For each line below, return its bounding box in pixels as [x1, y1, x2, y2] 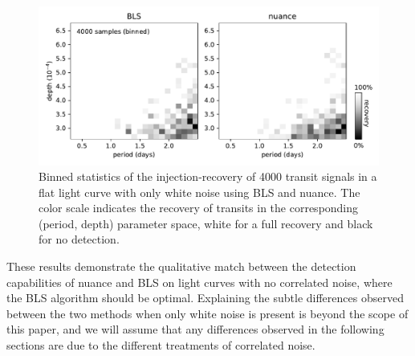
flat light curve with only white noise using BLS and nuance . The [39, 183, 360, 200]
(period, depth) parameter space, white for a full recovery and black [39, 215, 373, 231]
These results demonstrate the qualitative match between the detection [6, 258, 356, 275]
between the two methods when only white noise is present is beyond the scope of [6, 305, 409, 321]
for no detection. [39, 231, 120, 248]
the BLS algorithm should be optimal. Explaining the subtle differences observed [6, 289, 404, 306]
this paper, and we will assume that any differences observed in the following [6, 321, 384, 338]
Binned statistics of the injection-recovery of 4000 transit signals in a [39, 168, 377, 185]
